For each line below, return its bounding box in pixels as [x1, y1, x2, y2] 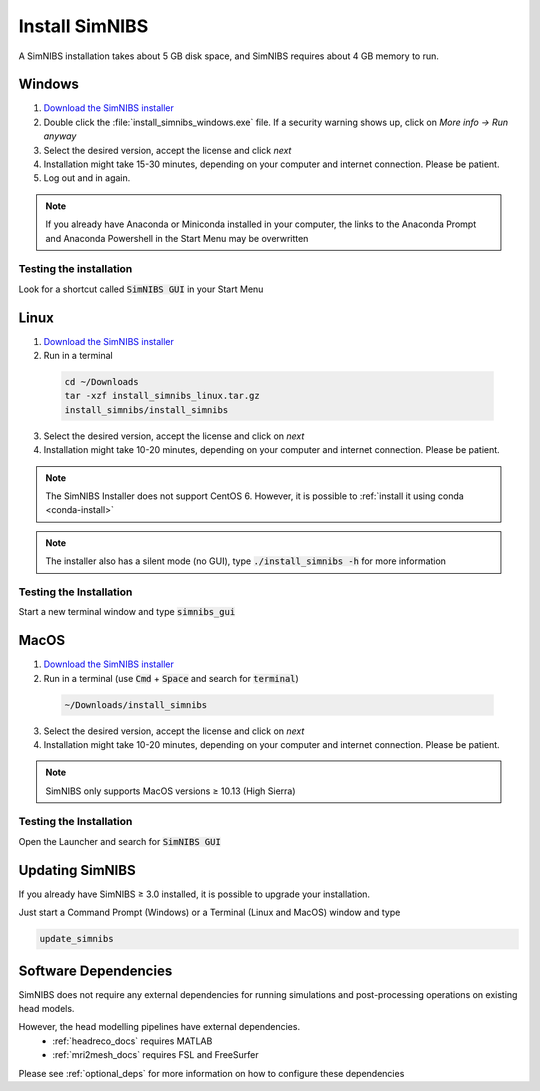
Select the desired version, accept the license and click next [43, 144, 292, 156]
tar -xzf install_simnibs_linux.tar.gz [64, 390, 260, 402]
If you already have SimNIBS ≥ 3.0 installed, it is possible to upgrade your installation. [18, 888, 370, 900]
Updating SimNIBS [18, 861, 136, 879]
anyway [43, 130, 77, 142]
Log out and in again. [43, 172, 131, 184]
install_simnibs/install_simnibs [64, 404, 229, 415]
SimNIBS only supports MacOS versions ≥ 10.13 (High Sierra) [45, 785, 296, 797]
